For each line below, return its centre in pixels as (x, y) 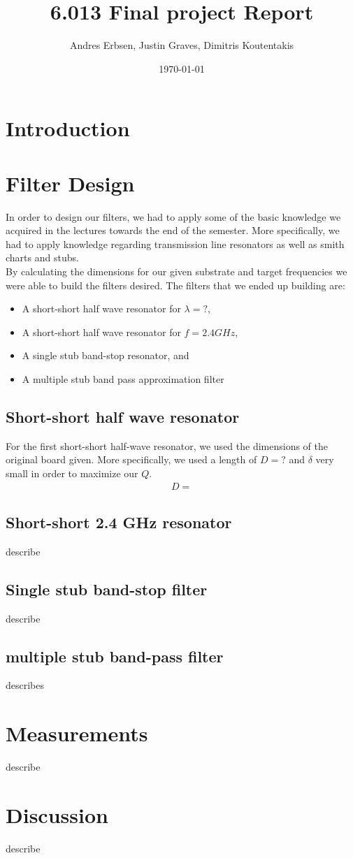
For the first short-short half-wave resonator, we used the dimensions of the (167, 445)
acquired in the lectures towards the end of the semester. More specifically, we (173, 230)
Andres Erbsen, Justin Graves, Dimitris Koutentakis (182, 45)
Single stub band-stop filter (107, 589)
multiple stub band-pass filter (115, 656)
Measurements (77, 733)
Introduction (68, 128)
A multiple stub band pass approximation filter (123, 378)
